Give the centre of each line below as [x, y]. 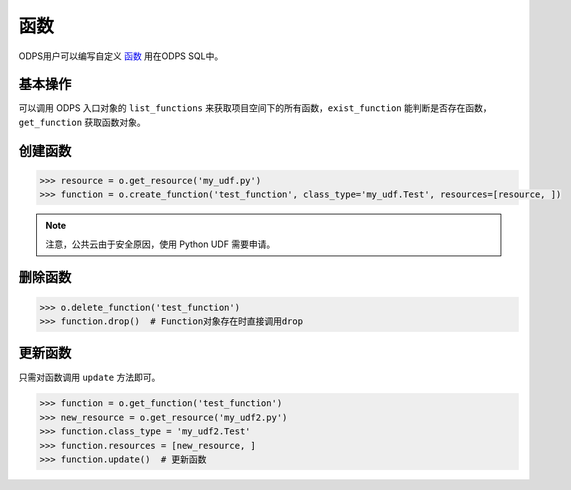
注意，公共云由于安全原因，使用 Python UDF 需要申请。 [160, 244]
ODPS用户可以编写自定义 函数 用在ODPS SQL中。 [121, 56]
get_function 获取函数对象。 [82, 122]
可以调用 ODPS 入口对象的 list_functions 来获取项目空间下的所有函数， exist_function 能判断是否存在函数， [255, 108]
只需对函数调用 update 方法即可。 [89, 377]
